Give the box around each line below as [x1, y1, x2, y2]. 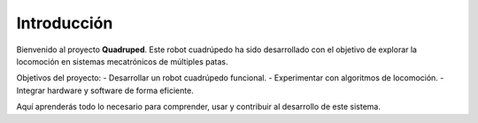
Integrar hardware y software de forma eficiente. [16, 85, 194, 96]
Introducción [16, 13, 113, 33]
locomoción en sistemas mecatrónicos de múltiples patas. [16, 56, 228, 66]
